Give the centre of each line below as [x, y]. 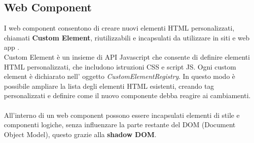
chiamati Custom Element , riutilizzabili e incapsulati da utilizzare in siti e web [127, 37]
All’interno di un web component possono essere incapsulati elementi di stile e [122, 115]
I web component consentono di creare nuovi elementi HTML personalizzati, [119, 28]
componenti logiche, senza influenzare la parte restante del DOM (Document [120, 125]
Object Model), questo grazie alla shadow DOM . [80, 134]
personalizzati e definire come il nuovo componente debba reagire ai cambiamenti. [127, 95]
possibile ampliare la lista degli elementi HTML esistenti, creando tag [109, 86]
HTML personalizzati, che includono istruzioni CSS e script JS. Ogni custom [120, 66]
